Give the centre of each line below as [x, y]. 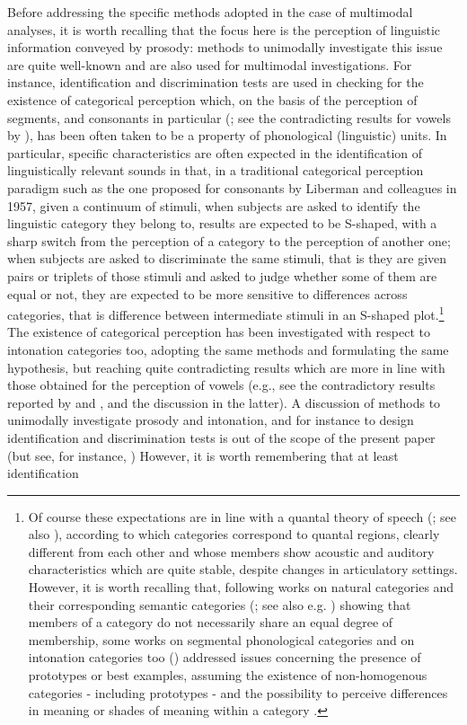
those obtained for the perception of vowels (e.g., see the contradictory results [221, 385]
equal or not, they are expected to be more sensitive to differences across [207, 293]
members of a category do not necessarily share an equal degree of [211, 622]
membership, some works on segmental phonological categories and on [221, 639]
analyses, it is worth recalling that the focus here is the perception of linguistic [224, 29]
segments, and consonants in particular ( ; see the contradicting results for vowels [229, 117]
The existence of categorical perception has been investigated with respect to [219, 332]
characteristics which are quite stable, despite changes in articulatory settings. [243, 569]
